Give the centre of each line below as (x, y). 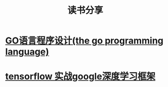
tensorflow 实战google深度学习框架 (80, 77)
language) (27, 52)
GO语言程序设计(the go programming (85, 41)
